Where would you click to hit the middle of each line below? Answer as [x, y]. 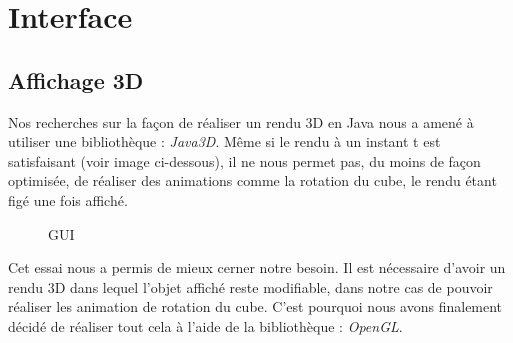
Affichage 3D [76, 79]
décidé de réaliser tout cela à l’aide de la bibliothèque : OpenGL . [205, 325]
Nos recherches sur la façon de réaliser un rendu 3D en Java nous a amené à [241, 121]
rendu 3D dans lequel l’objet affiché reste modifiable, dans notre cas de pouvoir [250, 286]
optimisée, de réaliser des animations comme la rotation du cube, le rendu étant [252, 180]
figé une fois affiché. [68, 199]
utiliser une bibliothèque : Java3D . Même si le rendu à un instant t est [224, 141]
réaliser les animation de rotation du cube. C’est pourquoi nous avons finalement [255, 306]
